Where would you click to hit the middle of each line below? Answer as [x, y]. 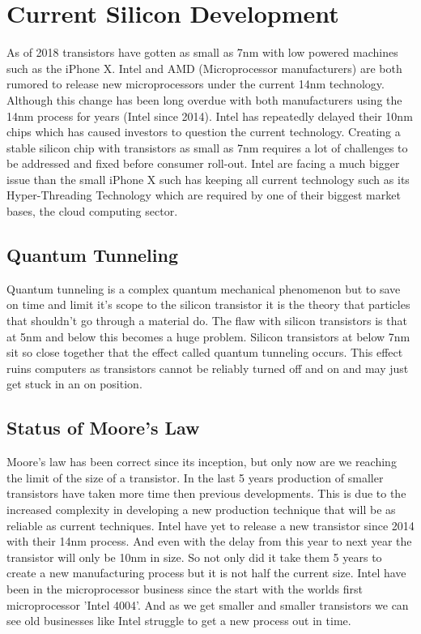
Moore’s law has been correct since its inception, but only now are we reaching [202, 462]
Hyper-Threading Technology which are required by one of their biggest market [204, 195]
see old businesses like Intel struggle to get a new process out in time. [179, 621]
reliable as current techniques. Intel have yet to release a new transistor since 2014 [210, 525]
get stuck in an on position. [74, 384]
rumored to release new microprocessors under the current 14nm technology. [196, 84]
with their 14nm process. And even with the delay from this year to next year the [209, 541]
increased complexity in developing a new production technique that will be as [201, 509]
